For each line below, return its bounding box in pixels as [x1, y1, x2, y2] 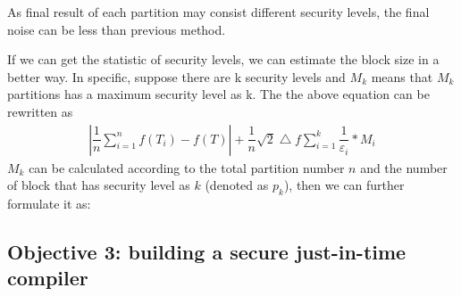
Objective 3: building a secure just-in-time [7, 237, 407, 265]
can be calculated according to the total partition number [29, 158, 345, 177]
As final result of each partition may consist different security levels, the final [7, 3, 430, 21]
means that [371, 67, 433, 86]
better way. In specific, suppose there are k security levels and [7, 67, 346, 86]
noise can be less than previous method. [7, 20, 226, 38]
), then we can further [283, 176, 405, 194]
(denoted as [205, 176, 269, 194]
